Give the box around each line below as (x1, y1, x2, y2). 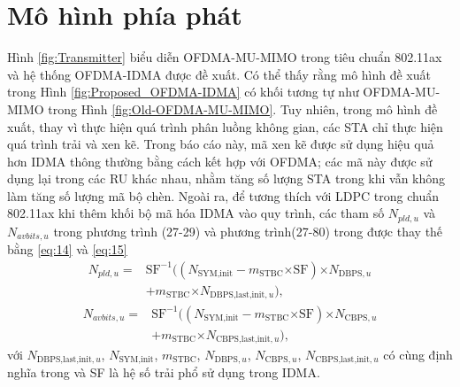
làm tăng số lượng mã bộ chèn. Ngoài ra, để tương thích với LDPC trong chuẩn (7, 186, 440, 205)
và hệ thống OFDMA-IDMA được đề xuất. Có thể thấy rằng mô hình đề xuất (7, 65, 431, 83)
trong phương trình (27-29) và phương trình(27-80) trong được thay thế (53, 221, 443, 240)
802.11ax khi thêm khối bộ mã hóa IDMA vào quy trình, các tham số (7, 204, 385, 222)
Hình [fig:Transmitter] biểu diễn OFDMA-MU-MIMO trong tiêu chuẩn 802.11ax (7, 48, 442, 66)
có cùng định (383, 345, 453, 363)
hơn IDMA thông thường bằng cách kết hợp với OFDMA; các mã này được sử (7, 151, 433, 170)
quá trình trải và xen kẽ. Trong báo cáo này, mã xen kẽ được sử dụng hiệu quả (7, 135, 434, 153)
